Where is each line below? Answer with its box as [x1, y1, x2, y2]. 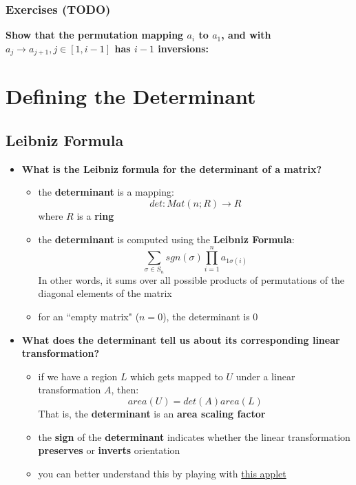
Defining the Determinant [6, 82, 256, 110]
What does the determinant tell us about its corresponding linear [21, 332, 340, 347]
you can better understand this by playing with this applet [38, 466, 286, 480]
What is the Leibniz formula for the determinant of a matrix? [21, 161, 322, 176]
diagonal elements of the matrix [38, 286, 172, 300]
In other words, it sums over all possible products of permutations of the [38, 272, 345, 287]
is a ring [76, 209, 114, 223]
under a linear [235, 369, 295, 383]
